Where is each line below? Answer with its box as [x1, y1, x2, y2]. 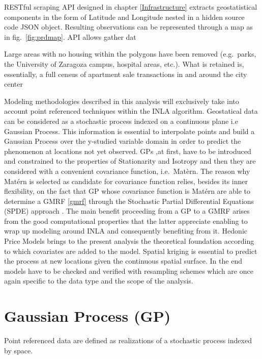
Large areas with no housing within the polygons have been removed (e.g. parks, [4, 48, 256, 59]
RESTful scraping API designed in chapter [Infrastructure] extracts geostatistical [4, 2, 257, 12]
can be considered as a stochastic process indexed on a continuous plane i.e [4, 115, 238, 126]
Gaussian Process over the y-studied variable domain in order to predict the [4, 136, 241, 146]
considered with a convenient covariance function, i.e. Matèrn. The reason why [4, 165, 250, 176]
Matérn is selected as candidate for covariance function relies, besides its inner [4, 175, 248, 186]
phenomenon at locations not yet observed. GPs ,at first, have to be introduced [4, 145, 251, 156]
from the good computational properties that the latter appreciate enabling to [4, 215, 248, 226]
